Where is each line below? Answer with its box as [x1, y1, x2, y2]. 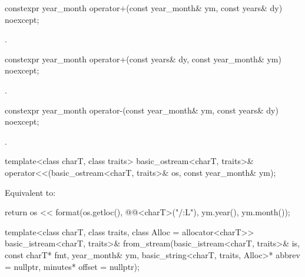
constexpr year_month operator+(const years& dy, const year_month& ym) [5, 52, 281, 65]
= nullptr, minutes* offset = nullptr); [5, 260, 140, 272]
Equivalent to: [5, 186, 56, 198]
